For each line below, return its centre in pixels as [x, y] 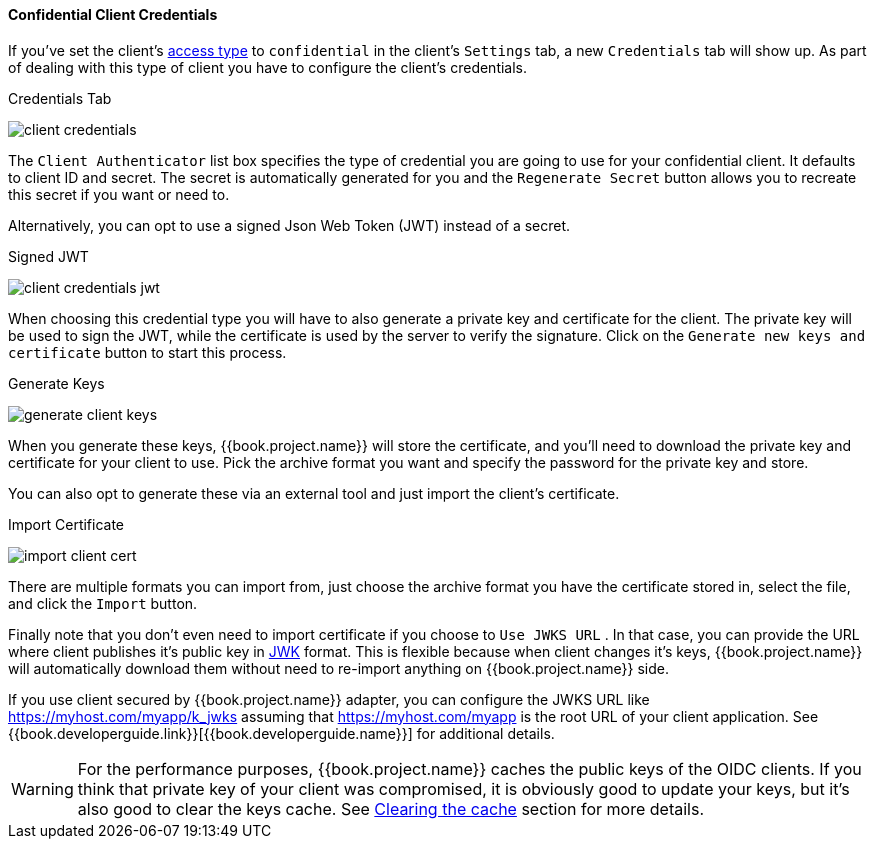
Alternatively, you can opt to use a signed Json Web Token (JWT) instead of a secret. [289, 225]
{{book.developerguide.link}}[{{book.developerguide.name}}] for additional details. [281, 733]
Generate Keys [56, 383]
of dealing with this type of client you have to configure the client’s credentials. [268, 67]
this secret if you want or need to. [119, 194]
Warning [42, 788]
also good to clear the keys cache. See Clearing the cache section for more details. [390, 808]
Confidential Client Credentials [113, 14]
